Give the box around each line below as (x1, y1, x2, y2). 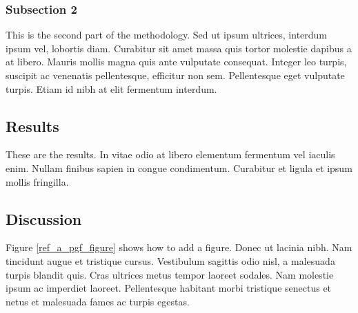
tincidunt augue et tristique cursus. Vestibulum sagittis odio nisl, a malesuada (6, 253, 335, 268)
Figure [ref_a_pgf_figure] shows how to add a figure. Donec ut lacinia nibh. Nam (6, 240, 352, 255)
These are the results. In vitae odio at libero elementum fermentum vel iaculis (6, 147, 335, 162)
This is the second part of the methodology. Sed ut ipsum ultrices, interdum (6, 28, 328, 42)
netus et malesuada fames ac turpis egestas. (6, 294, 190, 308)
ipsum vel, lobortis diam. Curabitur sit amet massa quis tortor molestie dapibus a (6, 41, 352, 55)
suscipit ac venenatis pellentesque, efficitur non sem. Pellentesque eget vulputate (6, 68, 345, 82)
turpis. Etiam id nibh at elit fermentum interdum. (6, 81, 217, 96)
